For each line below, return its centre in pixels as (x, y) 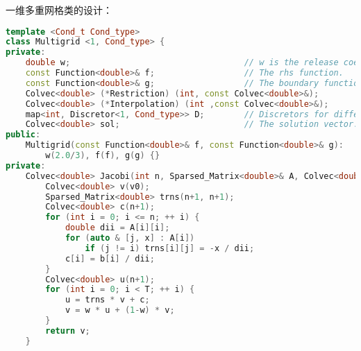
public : (23, 135)
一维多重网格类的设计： (59, 10)
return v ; (68, 331)
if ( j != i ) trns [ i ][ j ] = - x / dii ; (170, 248)
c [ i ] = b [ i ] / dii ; (110, 258)
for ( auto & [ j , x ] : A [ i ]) (130, 238)
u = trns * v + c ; (107, 300)
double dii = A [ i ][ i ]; (117, 228)
